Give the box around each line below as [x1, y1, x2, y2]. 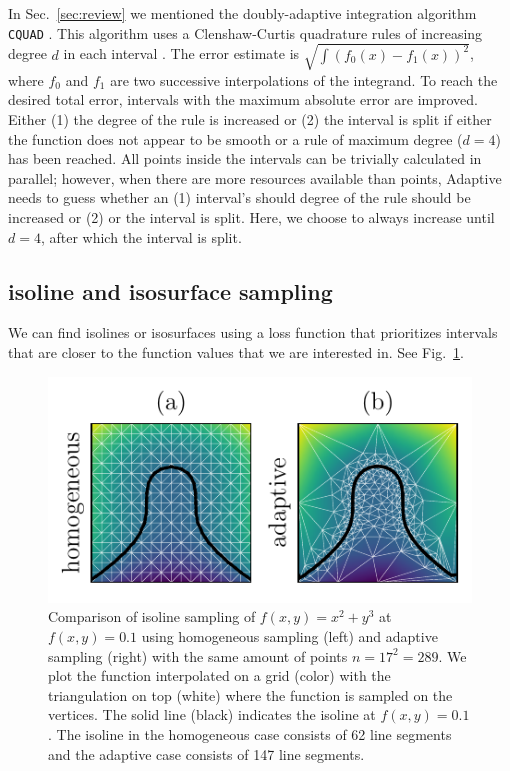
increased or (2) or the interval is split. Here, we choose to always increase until [8, 206, 495, 227]
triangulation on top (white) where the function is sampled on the [48, 684, 453, 705]
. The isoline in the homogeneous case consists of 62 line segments [48, 724, 452, 744]
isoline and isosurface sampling [8, 275, 333, 306]
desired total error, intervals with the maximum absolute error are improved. [8, 89, 479, 110]
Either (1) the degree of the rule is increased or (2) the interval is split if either [8, 108, 492, 129]
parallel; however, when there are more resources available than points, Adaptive [8, 167, 502, 188]
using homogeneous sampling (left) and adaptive [141, 626, 438, 647]
